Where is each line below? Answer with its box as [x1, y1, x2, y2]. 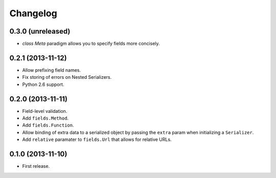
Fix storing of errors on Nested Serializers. [22, 74, 112, 80]
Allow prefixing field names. [22, 67, 81, 73]
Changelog [9, 8, 57, 19]
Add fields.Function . [22, 122, 74, 128]
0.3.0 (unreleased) [9, 27, 71, 36]
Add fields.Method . [22, 115, 69, 122]
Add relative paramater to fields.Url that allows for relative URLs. [22, 136, 172, 142]
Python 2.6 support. [22, 81, 64, 87]
